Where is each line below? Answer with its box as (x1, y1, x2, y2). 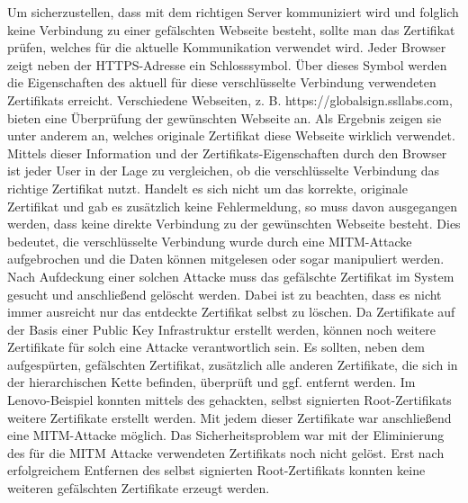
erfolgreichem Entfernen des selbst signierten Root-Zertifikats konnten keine (7, 461, 426, 480)
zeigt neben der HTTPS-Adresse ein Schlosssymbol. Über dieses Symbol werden (7, 55, 447, 74)
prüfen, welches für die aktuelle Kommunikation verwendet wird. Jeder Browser (7, 38, 446, 57)
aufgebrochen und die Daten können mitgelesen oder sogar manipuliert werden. (7, 249, 445, 268)
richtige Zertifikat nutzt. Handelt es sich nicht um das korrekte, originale (7, 178, 408, 197)
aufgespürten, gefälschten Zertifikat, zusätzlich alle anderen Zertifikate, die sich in (7, 355, 458, 373)
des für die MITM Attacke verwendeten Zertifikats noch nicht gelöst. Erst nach (7, 443, 445, 462)
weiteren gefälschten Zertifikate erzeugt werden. (7, 479, 270, 498)
